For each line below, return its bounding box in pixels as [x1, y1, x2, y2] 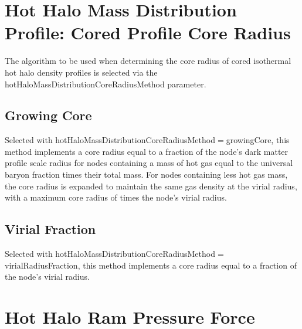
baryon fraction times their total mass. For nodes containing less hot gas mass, [5, 168, 288, 181]
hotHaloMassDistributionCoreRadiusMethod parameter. [5, 77, 206, 90]
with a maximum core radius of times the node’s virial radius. [5, 191, 227, 203]
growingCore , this [226, 134, 290, 146]
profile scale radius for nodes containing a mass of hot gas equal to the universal [5, 157, 293, 169]
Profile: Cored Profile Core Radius [5, 21, 291, 45]
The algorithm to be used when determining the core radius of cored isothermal [5, 55, 291, 67]
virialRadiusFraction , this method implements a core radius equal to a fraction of [5, 259, 297, 271]
